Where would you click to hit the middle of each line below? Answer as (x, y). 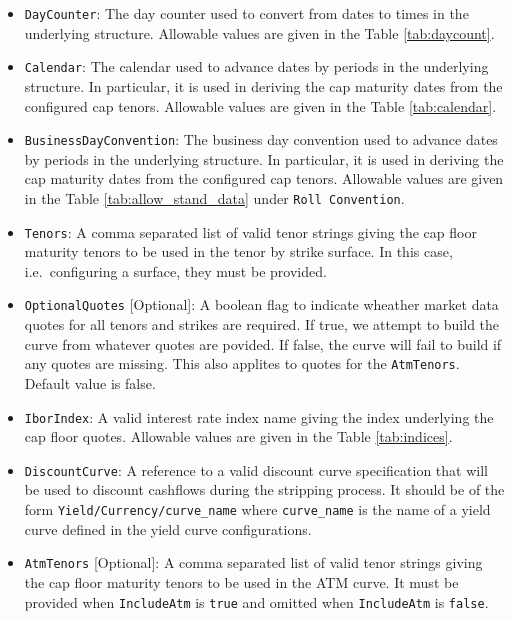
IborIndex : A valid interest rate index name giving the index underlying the (259, 416)
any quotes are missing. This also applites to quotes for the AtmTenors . (242, 363)
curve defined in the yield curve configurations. (168, 528)
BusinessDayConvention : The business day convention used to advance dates (261, 139)
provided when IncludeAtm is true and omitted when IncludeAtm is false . (256, 601)
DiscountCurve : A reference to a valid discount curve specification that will (256, 469)
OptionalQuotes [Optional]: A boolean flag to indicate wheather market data (261, 304)
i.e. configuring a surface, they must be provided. (175, 270)
